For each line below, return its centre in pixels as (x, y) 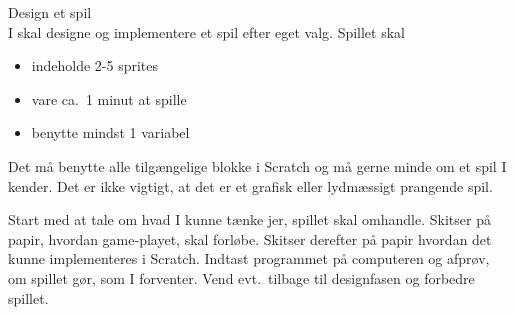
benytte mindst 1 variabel (110, 132)
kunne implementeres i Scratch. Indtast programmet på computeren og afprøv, (249, 258)
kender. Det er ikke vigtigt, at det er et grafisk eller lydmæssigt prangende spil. (250, 185)
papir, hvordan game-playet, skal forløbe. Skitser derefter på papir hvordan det (250, 238)
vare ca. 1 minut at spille (109, 98)
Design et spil (50, 12)
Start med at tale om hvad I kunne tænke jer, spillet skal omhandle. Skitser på (249, 219)
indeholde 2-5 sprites (94, 65)
